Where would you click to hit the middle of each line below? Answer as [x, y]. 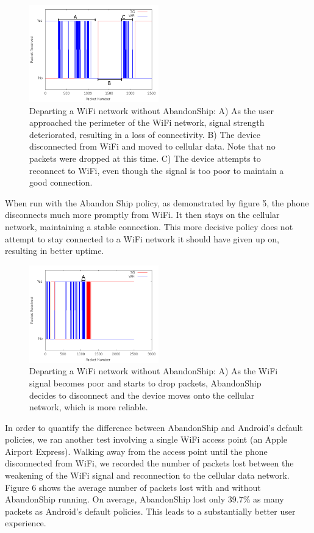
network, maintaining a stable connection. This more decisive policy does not [149, 226]
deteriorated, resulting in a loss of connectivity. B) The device [145, 134]
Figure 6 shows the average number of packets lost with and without [133, 487]
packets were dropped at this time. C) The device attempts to [145, 158]
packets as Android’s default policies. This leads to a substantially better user [150, 511]
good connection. [61, 182]
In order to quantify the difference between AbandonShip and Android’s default [154, 427]
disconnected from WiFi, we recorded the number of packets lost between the [149, 463]
